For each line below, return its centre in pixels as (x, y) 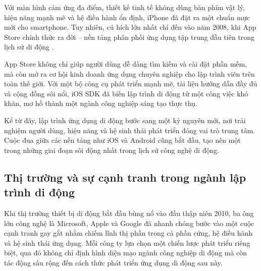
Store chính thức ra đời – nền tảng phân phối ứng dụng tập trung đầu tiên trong (129, 37)
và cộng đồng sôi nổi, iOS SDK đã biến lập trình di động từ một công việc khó (126, 93)
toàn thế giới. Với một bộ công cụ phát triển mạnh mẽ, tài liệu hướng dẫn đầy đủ (131, 84)
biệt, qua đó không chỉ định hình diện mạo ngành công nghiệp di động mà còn (126, 253)
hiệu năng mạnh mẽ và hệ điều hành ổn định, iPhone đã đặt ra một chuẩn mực (127, 17)
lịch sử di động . (29, 47)
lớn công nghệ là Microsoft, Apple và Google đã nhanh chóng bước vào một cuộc (129, 223)
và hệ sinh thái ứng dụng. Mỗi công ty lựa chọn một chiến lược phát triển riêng (127, 242)
